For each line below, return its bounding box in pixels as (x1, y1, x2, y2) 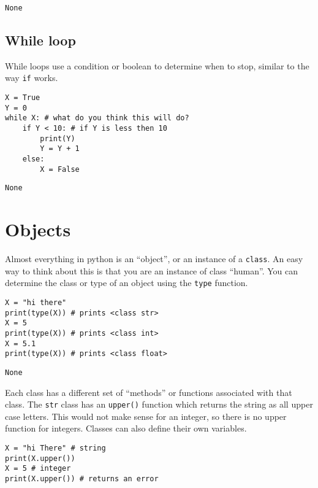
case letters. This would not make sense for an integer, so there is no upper (5, 409, 287, 422)
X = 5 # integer (5, 464, 71, 473)
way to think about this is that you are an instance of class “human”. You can (5, 264, 298, 277)
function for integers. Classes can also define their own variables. (5, 422, 247, 435)
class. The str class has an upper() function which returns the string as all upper (5, 398, 313, 411)
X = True (5, 93, 40, 103)
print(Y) (40, 134, 75, 143)
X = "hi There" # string (5, 444, 106, 453)
